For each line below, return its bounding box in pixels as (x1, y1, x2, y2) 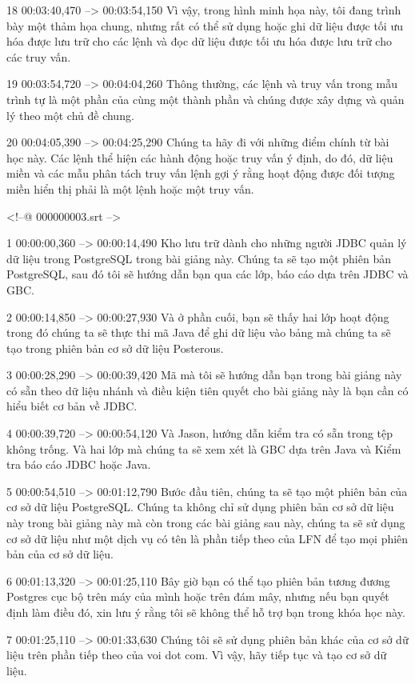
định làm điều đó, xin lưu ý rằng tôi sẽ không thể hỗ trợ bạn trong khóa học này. (6, 604, 405, 620)
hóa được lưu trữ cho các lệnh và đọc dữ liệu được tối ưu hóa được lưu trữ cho (6, 33, 392, 50)
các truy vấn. (6, 48, 71, 65)
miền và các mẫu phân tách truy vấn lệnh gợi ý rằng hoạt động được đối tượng (6, 165, 395, 182)
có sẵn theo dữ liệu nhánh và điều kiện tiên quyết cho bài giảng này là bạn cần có (6, 382, 409, 398)
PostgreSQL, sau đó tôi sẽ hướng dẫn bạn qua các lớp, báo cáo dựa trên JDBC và (6, 266, 409, 282)
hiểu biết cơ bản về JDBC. (6, 398, 138, 414)
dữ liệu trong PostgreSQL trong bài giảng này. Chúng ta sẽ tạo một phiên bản (6, 250, 391, 266)
